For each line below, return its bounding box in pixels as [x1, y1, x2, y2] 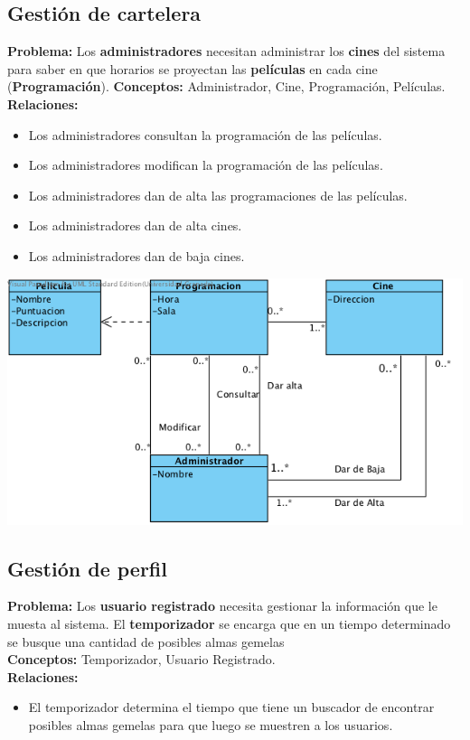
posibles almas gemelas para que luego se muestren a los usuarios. [28, 715, 393, 734]
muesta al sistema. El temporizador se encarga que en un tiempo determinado [7, 614, 451, 632]
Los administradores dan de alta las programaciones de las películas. [28, 185, 408, 204]
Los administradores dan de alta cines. [28, 216, 242, 235]
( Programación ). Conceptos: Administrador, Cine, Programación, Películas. [7, 77, 446, 96]
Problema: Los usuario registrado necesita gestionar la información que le [7, 596, 437, 615]
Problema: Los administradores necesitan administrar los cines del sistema [7, 42, 446, 61]
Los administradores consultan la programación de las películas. [28, 125, 382, 144]
